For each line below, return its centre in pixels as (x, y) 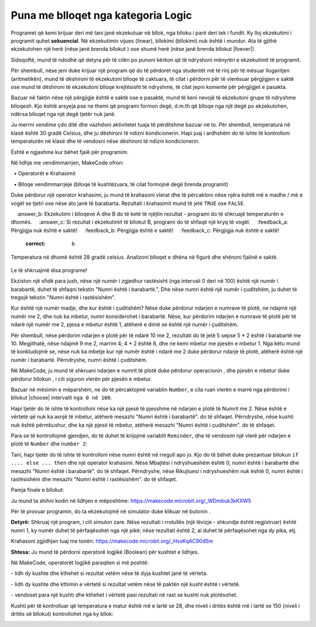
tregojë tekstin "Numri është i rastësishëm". (63, 297)
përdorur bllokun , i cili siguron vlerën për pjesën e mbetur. (81, 379)
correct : (36, 244)
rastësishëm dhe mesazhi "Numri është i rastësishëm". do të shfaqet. (94, 479)
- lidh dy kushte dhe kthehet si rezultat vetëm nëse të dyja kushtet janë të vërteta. (109, 573)
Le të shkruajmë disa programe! (49, 270)
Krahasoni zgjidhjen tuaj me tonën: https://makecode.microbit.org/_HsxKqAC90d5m (112, 541)
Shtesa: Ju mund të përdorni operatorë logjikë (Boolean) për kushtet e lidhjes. (105, 552)
